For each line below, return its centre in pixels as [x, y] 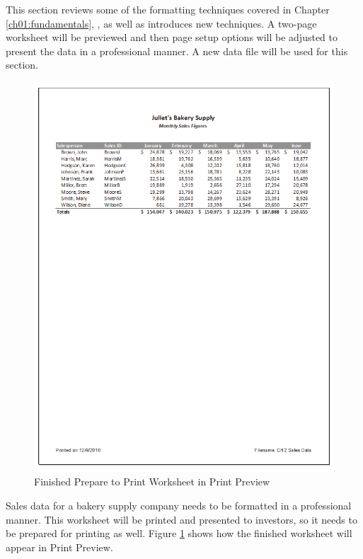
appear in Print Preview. [59, 547]
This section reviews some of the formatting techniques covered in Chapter [168, 9]
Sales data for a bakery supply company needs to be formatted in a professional [179, 505]
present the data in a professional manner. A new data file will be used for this [177, 51]
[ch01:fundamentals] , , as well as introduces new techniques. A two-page [161, 23]
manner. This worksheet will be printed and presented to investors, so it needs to [181, 519]
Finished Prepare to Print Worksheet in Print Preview [152, 482]
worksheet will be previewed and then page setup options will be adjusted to [172, 37]
